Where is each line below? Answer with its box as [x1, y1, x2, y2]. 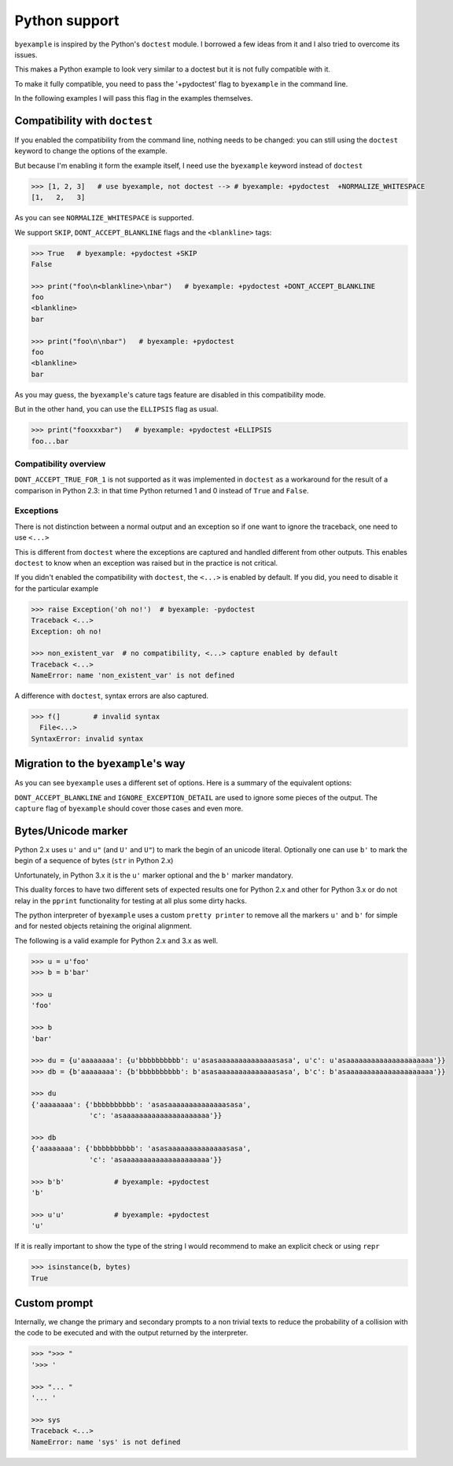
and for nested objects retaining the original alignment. [14, 921, 193, 931]
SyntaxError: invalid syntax [31, 734, 144, 743]
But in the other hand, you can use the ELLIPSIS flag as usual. [14, 404, 219, 414]
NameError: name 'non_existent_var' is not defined [31, 671, 235, 680]
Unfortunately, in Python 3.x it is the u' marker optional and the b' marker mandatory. [14, 870, 294, 880]
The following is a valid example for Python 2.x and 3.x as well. [14, 936, 219, 945]
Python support [14, 12, 120, 29]
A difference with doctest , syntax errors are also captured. [14, 691, 208, 700]
